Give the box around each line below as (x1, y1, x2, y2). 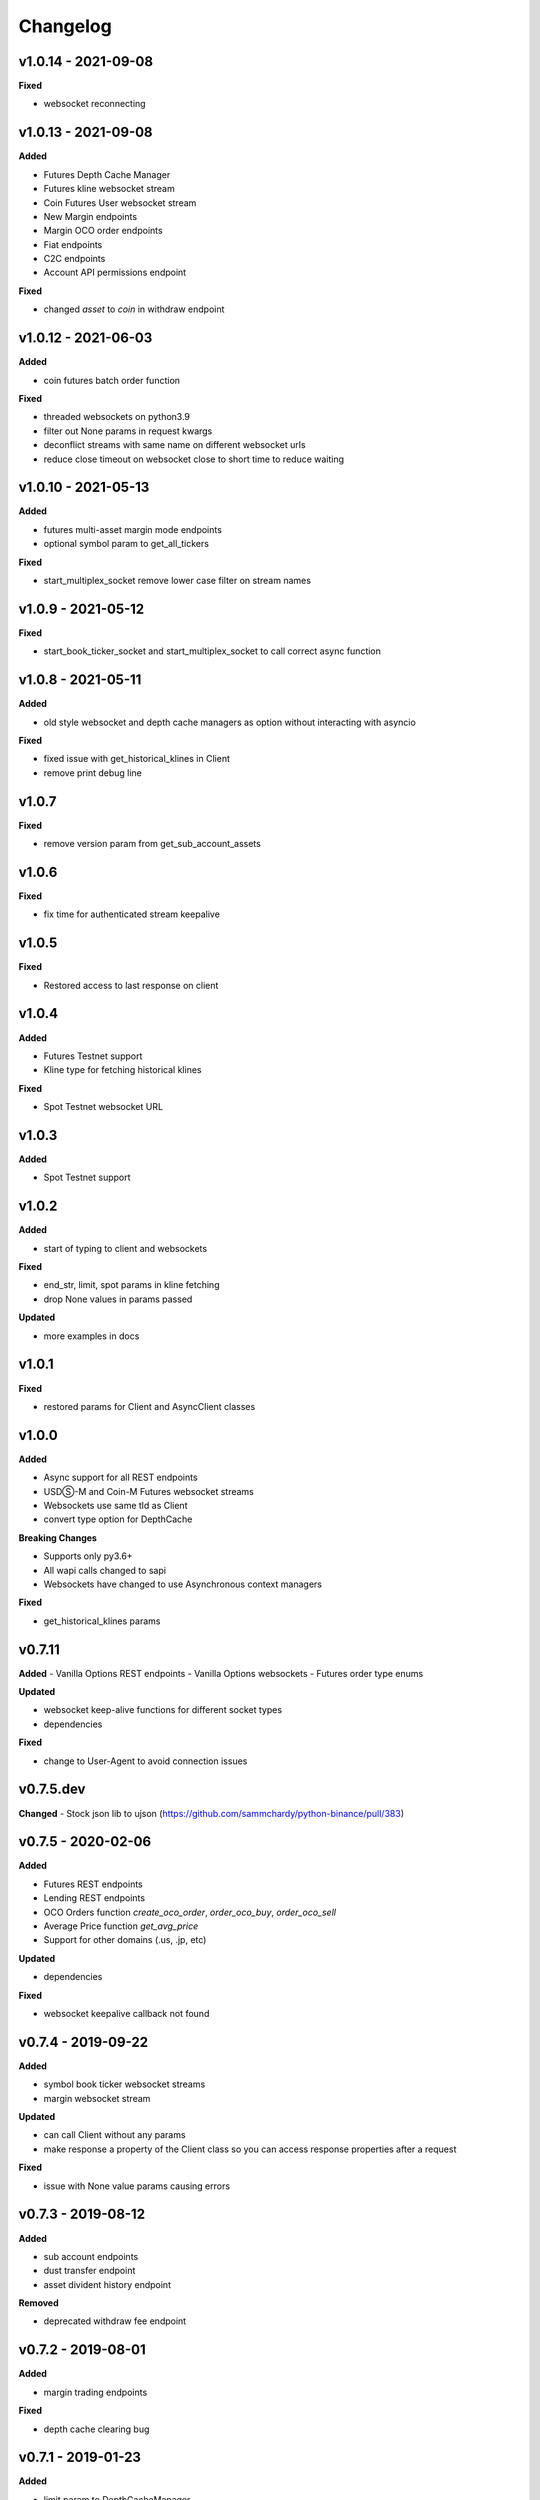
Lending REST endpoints (43, 1892, 145, 1904)
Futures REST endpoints (43, 1878, 144, 1890)
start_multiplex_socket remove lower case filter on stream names (43, 574, 312, 586)
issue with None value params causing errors (43, 2180, 230, 2192)
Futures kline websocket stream (43, 183, 175, 195)
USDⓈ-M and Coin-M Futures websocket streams (43, 1485, 254, 1497)
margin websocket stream (43, 2092, 151, 2104)
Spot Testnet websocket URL (43, 1101, 164, 1113)
